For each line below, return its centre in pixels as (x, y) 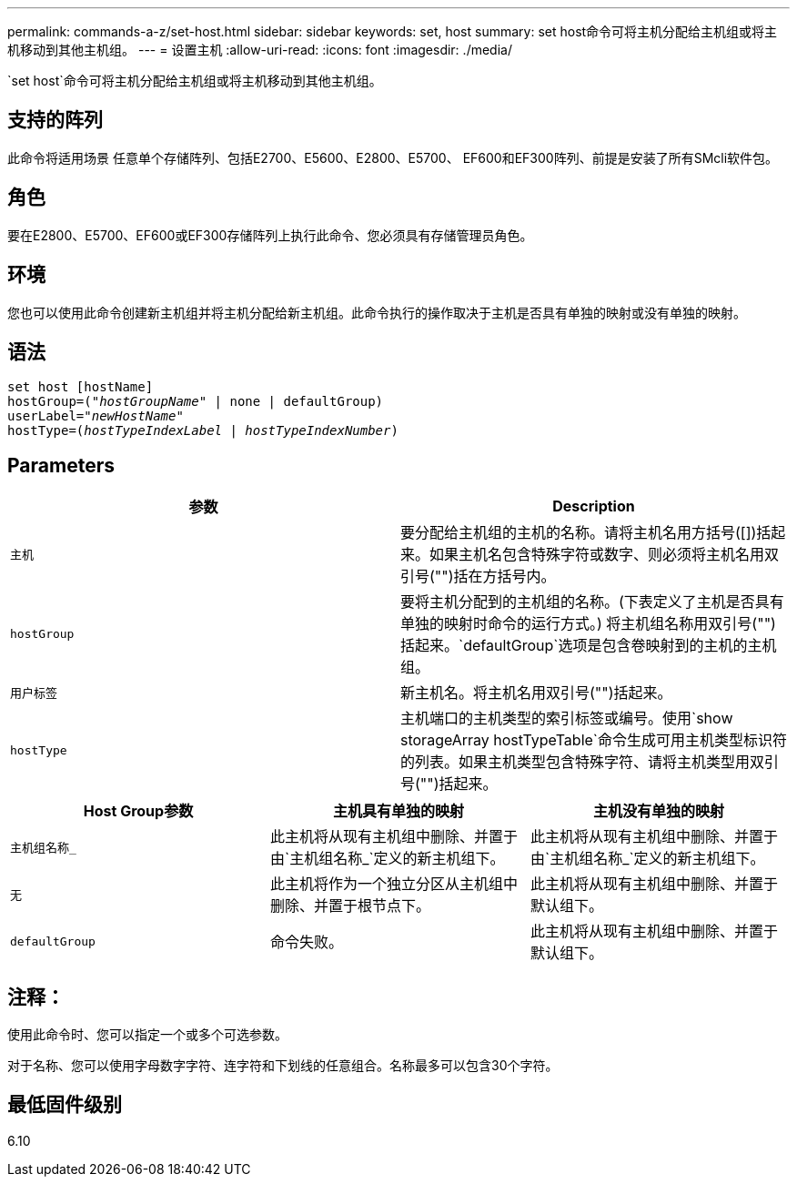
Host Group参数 (138, 811)
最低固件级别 (65, 1105)
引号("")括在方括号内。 (478, 577)
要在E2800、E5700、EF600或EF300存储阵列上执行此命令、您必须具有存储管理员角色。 (270, 235)
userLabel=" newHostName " (96, 416)
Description (594, 506)
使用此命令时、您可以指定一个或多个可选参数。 (147, 1035)
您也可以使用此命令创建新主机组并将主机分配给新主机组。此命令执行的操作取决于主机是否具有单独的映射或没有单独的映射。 (377, 312)
